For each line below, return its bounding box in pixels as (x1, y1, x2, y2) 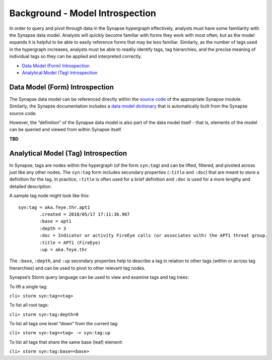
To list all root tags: (9, 302, 49, 308)
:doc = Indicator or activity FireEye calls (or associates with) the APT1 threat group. (39, 232, 268, 238)
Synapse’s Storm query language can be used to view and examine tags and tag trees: (9, 274, 189, 280)
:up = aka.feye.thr (39, 247, 88, 252)
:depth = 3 (39, 225, 66, 231)
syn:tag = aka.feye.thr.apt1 (18, 204, 90, 210)
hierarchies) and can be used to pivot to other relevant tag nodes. (9, 265, 146, 271)
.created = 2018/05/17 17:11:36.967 (39, 212, 130, 217)
